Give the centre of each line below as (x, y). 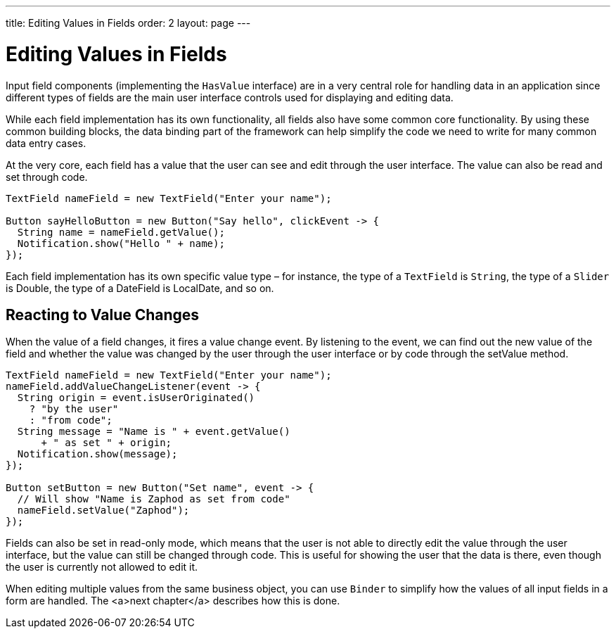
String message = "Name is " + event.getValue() (154, 432)
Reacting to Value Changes (103, 315)
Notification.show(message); (97, 454)
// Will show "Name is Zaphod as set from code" (154, 499)
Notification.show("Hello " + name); (121, 243)
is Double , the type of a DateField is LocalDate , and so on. (140, 288)
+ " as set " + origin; (107, 443)
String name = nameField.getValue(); (121, 232)
